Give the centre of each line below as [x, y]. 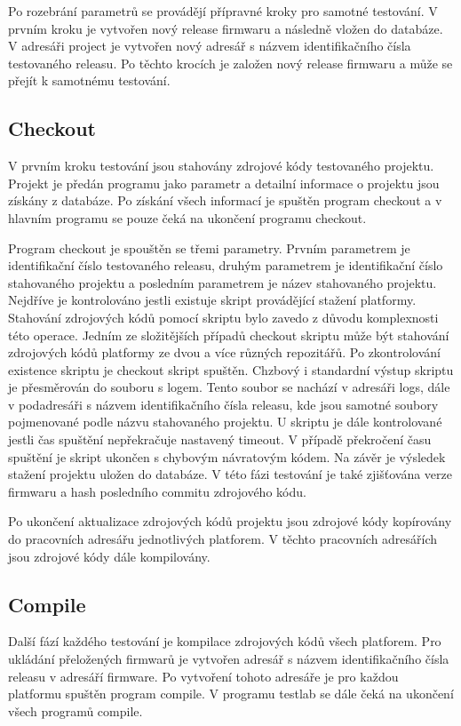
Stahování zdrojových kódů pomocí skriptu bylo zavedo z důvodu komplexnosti [223, 317]
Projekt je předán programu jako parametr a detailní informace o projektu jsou [224, 183]
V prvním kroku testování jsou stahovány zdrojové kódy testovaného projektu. [221, 166]
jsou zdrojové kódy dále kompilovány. [109, 556]
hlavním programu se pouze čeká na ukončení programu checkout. [187, 217]
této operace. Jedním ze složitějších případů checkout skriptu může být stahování [229, 335]
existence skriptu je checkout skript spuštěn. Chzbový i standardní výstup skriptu [231, 369]
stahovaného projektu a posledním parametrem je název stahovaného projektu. [223, 282]
